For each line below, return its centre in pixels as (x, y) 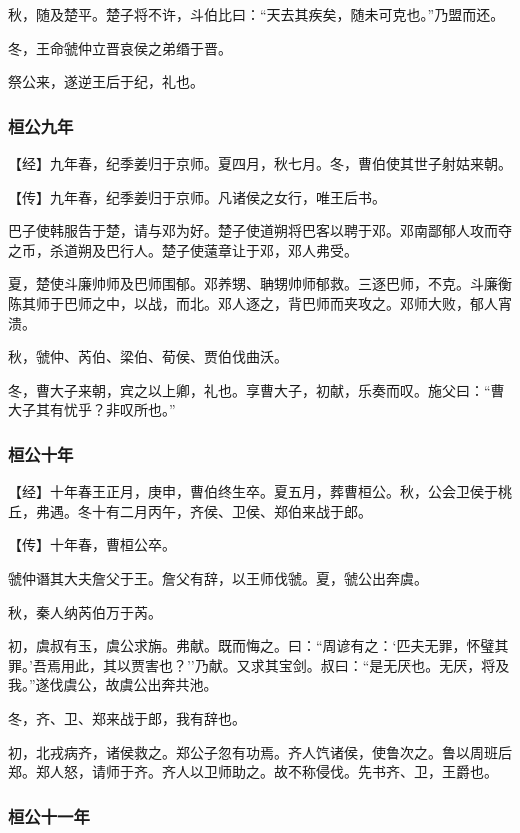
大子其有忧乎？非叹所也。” (92, 409)
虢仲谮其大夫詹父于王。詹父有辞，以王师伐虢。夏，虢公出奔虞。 (218, 577)
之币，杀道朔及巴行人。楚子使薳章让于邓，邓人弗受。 (183, 249)
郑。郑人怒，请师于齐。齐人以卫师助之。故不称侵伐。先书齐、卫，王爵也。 (253, 771)
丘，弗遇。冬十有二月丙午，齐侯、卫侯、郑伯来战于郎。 (190, 510)
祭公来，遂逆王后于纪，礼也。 (106, 81)
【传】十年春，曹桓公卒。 (92, 544)
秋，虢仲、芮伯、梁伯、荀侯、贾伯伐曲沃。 (148, 356)
